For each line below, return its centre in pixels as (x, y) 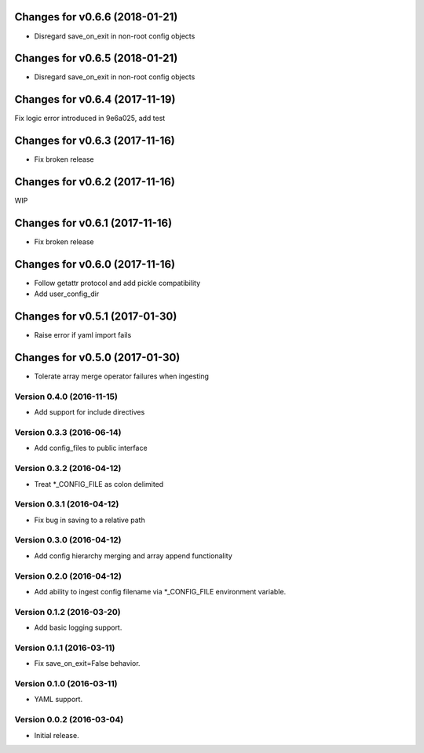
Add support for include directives (90, 412)
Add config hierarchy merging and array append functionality (133, 556)
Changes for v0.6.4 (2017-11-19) (95, 99)
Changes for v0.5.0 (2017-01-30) (97, 358)
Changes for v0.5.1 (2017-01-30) (96, 317)
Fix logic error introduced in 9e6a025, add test (90, 119)
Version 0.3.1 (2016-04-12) (67, 504)
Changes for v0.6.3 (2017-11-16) (95, 141)
